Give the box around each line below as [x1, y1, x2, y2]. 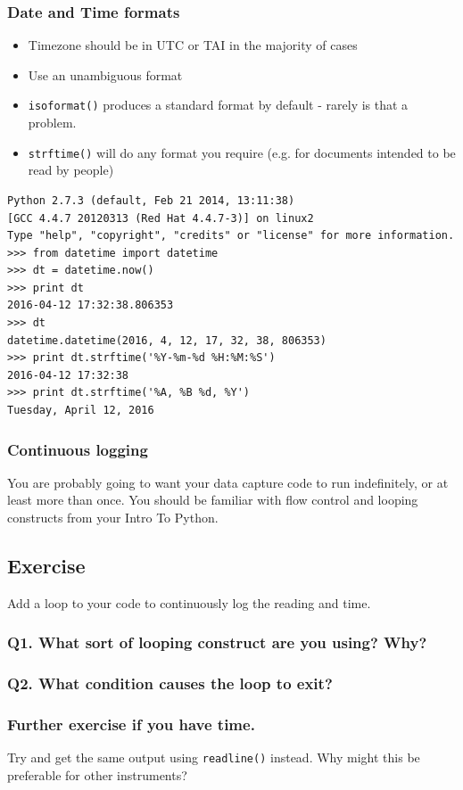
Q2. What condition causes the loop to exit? [7, 672, 333, 695]
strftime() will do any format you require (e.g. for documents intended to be [28, 143, 456, 161]
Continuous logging [7, 438, 148, 460]
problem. [28, 113, 77, 132]
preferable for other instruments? [7, 765, 187, 784]
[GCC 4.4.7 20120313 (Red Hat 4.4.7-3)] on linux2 [7, 211, 314, 225]
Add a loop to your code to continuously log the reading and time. [7, 593, 371, 612]
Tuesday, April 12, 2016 [7, 404, 154, 417]
